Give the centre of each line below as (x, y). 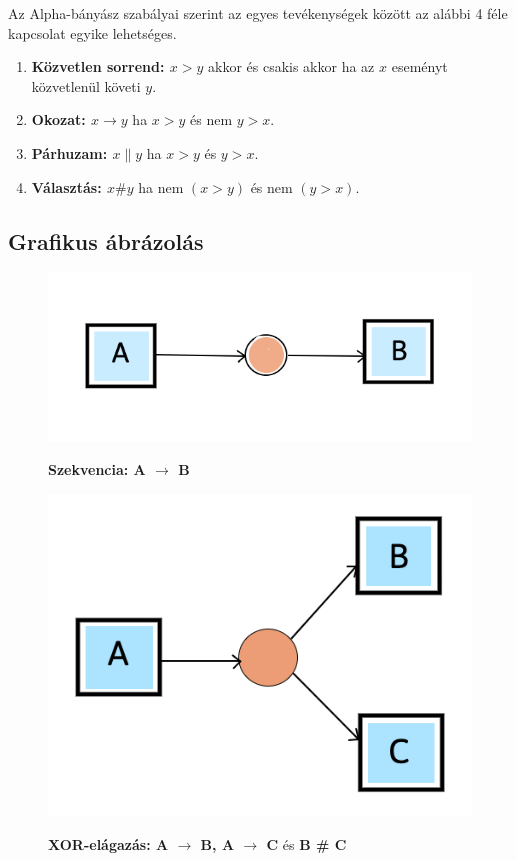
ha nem (161, 186)
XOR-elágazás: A (108, 844)
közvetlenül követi (86, 85)
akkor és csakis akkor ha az (291, 66)
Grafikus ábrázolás (106, 240)
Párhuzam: (69, 152)
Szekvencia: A (97, 469)
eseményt (419, 66)
